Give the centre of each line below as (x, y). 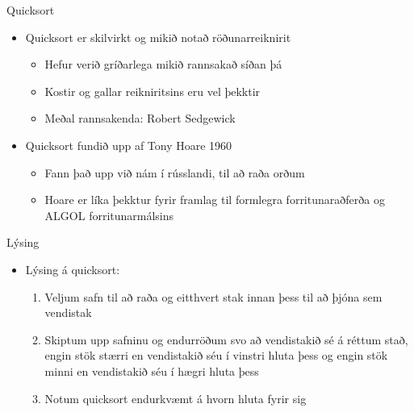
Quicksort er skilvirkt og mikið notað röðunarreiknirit (158, 37)
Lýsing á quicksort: (73, 269)
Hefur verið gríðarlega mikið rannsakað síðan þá (163, 64)
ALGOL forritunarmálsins (109, 215)
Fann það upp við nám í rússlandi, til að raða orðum (175, 172)
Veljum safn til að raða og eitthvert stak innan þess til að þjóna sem (213, 296)
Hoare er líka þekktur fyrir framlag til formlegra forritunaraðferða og (215, 200)
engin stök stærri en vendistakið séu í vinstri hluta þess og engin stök (216, 355)
